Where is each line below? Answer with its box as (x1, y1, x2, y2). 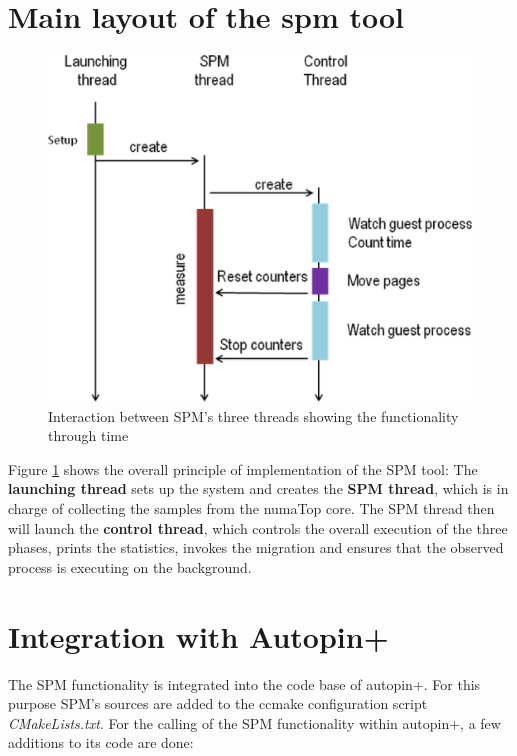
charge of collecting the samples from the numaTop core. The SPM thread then (8, 498, 495, 519)
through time (48, 425, 129, 446)
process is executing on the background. (8, 556, 252, 577)
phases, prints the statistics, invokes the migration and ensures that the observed (8, 537, 504, 558)
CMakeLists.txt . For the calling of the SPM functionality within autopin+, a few (8, 712, 501, 733)
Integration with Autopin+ (8, 615, 389, 656)
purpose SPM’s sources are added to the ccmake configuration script (8, 693, 428, 714)
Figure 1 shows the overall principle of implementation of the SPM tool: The (8, 458, 478, 479)
